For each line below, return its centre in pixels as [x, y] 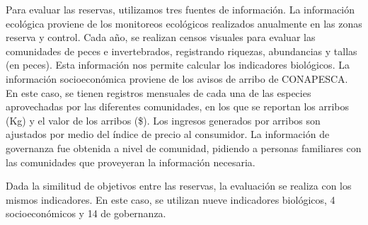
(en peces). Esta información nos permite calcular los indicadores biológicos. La [178, 65]
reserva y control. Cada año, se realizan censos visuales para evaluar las [161, 37]
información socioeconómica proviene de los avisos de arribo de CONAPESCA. [177, 78]
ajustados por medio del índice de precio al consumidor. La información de [168, 134]
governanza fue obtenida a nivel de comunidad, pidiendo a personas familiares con [184, 148]
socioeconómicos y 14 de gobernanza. [86, 213]
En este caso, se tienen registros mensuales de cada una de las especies [159, 92]
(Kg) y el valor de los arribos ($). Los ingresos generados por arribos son [163, 120]
